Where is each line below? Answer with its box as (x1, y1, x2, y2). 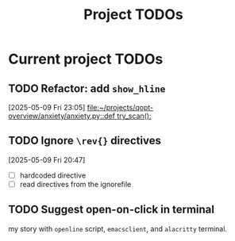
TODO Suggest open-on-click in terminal (8, 203, 214, 216)
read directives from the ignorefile (19, 179, 132, 189)
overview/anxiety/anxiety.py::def (8, 111, 115, 120)
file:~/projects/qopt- (87, 103, 153, 112)
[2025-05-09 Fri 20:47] (8, 155, 86, 164)
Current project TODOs (8, 50, 164, 68)
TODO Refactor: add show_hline (8, 82, 166, 95)
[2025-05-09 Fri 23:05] (8, 103, 86, 112)
